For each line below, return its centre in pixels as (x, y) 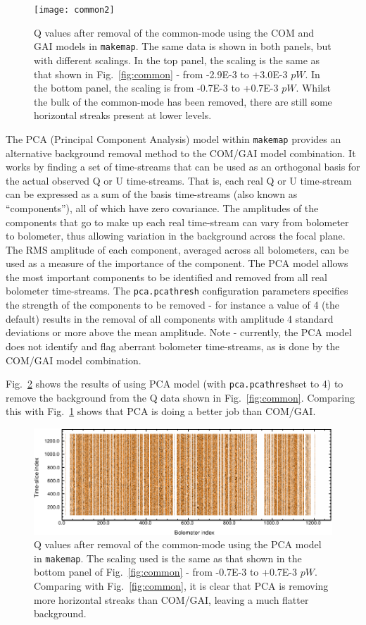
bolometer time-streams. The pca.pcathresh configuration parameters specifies (177, 291)
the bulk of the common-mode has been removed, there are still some (183, 101)
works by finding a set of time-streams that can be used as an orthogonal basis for (183, 167)
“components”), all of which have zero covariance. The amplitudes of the (162, 208)
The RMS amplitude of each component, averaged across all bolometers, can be (177, 249)
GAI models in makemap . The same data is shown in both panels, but (183, 46)
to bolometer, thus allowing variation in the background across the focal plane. (176, 236)
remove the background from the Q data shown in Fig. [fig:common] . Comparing (180, 397)
